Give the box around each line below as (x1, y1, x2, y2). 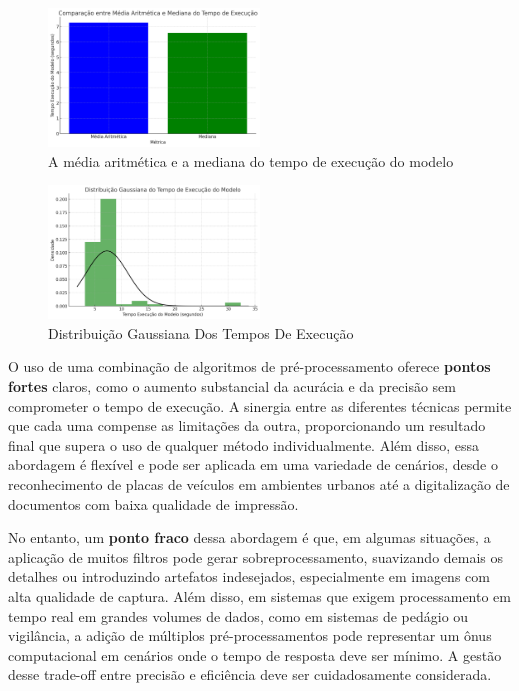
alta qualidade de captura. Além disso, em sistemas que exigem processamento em (8, 585, 511, 606)
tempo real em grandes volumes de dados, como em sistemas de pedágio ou (8, 605, 469, 626)
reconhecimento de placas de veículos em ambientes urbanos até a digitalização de (8, 474, 510, 494)
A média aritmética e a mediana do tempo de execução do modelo (48, 150, 454, 171)
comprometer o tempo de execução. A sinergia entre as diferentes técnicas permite (8, 395, 512, 416)
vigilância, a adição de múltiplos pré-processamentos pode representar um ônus (8, 625, 492, 646)
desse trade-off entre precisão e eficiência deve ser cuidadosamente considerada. (8, 664, 492, 685)
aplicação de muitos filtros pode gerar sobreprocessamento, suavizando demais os (8, 546, 504, 567)
